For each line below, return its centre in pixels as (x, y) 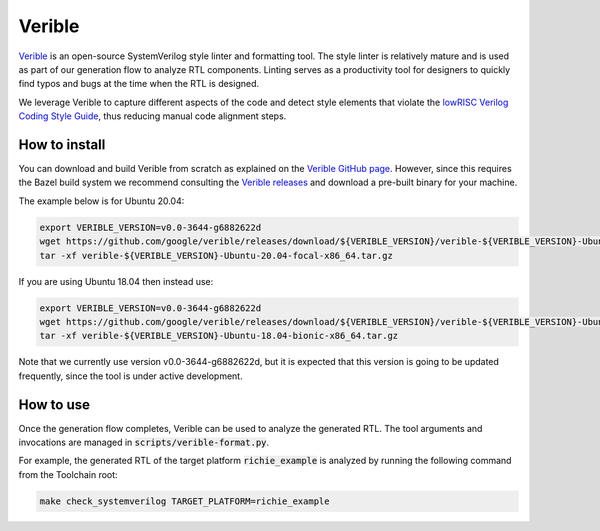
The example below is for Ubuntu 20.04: (101, 201)
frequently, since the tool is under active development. (131, 376)
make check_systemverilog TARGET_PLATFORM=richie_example (184, 501)
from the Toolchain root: (68, 474)
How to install (62, 144)
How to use (54, 404)
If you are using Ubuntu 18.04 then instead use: (116, 281)
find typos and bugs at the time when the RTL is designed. (139, 84)
